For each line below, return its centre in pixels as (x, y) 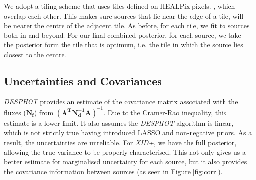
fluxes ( (15, 112)
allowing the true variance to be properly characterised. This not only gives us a (125, 152)
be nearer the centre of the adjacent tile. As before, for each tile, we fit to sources (127, 25)
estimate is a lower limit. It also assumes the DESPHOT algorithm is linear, (119, 123)
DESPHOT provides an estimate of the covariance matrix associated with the (121, 101)
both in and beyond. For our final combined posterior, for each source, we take (123, 35)
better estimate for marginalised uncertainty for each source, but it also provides (126, 162)
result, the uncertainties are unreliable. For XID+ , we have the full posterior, (120, 142)
